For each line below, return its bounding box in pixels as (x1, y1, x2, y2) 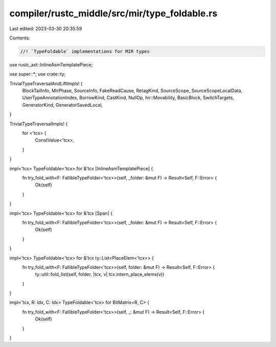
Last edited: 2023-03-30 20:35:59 (9, 26, 82, 32)
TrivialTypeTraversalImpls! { (9, 121, 68, 127)
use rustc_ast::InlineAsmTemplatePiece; (9, 61, 93, 67)
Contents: (9, 35, 30, 41)
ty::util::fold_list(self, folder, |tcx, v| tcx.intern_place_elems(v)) (35, 271, 165, 277)
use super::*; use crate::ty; (9, 71, 66, 77)
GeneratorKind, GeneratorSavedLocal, (22, 102, 103, 108)
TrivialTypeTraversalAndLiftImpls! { (9, 80, 83, 86)
